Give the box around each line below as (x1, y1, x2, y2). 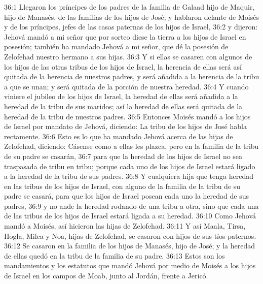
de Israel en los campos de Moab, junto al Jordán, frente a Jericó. (4, 270, 208, 281)
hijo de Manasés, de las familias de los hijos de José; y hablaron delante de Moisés (4, 11, 259, 22)
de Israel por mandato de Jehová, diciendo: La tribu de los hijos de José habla (4, 121, 247, 132)
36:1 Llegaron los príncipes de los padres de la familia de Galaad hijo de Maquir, (4, 2, 255, 12)
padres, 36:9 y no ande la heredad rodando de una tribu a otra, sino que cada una (4, 200, 259, 211)
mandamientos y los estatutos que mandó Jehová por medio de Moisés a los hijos (4, 260, 256, 271)
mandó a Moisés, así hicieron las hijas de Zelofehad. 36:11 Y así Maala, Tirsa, (4, 220, 246, 231)
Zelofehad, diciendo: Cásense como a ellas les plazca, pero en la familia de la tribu (4, 141, 259, 151)
